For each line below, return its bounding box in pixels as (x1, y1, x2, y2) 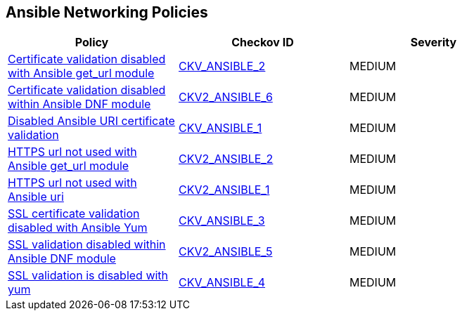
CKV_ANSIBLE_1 (178, 121, 262, 136)
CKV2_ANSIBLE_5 (178, 244, 273, 259)
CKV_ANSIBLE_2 (178, 59, 266, 74)
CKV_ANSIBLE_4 (178, 275, 266, 290)
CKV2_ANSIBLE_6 (178, 90, 273, 105)
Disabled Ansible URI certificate (8, 114, 175, 129)
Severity (410, 35, 457, 50)
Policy (75, 35, 109, 50)
